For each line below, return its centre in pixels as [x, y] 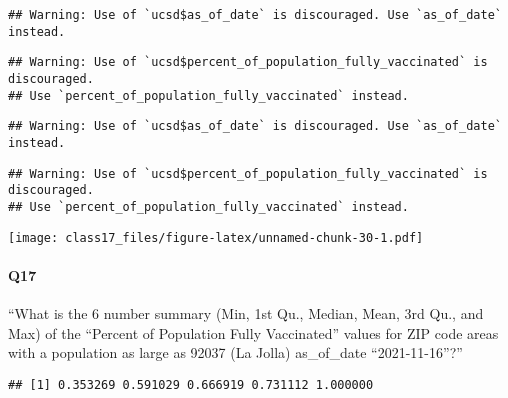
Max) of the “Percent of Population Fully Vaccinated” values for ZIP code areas [253, 332]
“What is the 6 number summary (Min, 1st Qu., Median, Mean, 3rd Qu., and [246, 313]
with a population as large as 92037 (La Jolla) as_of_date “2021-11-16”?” [235, 352]
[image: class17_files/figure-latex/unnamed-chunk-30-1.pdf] [216, 237]
